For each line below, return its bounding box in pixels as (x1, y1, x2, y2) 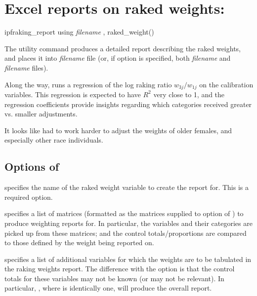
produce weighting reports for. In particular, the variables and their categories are (4, 218, 253, 228)
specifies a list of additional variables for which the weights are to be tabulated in (4, 254, 252, 264)
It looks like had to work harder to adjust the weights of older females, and (4, 125, 232, 135)
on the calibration (199, 79, 254, 89)
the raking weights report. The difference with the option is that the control (4, 263, 235, 274)
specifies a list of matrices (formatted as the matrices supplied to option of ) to (4, 208, 244, 219)
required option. (4, 191, 53, 202)
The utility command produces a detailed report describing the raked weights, (4, 43, 241, 53)
